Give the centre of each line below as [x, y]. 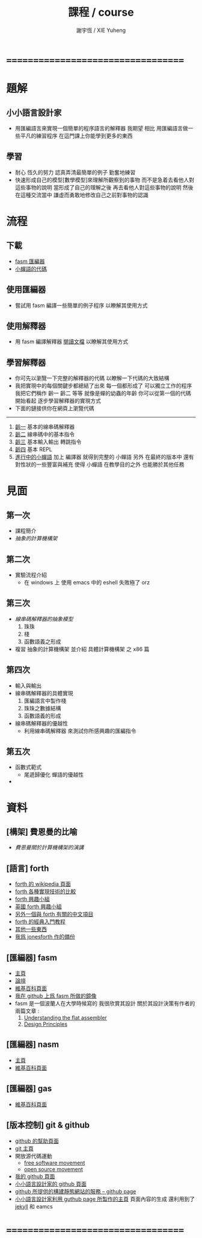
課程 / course [101, 12]
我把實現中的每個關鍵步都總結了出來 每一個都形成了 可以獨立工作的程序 [103, 386]
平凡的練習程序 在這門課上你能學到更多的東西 [76, 136]
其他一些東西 [31, 929]
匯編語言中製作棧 [45, 701]
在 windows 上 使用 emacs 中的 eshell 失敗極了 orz [87, 582]
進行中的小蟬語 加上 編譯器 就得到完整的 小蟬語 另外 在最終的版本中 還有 [104, 457]
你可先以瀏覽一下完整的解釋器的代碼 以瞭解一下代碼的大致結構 [92, 378]
